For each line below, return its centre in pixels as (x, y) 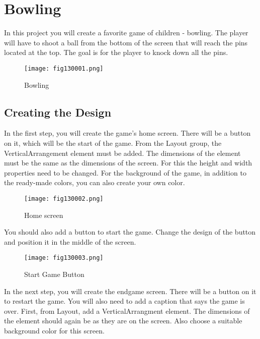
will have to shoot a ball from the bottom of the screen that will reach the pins (126, 42)
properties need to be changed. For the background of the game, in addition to (125, 172)
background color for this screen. (54, 330)
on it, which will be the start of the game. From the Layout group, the (113, 143)
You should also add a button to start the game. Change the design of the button (130, 232)
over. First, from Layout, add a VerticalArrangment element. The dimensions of (127, 310)
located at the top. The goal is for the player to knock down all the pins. (116, 52)
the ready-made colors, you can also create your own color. (95, 182)
